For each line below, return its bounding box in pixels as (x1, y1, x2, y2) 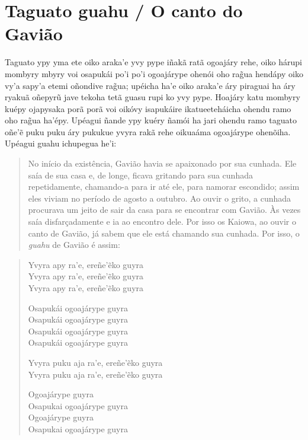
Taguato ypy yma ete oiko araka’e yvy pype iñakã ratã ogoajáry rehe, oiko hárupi (5, 56, 302, 68)
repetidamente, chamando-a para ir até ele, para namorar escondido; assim (28, 180, 300, 193)
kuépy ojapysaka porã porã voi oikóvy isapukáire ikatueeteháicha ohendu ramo (5, 102, 291, 114)
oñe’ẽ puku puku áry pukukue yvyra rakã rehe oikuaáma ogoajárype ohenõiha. (5, 125, 291, 138)
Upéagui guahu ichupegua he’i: (5, 137, 117, 149)
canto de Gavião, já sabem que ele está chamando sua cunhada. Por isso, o (28, 227, 300, 239)
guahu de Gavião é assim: (28, 238, 120, 251)
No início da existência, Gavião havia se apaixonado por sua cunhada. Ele (28, 157, 297, 170)
